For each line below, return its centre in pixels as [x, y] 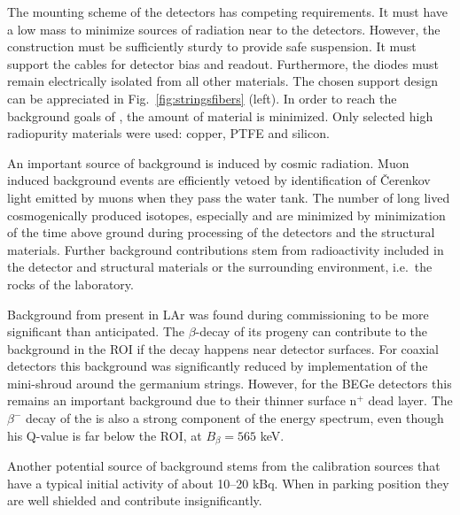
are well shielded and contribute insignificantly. [135, 500]
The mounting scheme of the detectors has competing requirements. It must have [228, 12]
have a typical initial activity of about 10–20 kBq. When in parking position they [228, 483]
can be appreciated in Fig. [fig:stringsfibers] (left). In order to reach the [202, 98]
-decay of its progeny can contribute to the [312, 331]
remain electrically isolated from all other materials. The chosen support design [222, 81]
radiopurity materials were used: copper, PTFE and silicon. [168, 133]
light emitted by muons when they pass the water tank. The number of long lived [229, 197]
